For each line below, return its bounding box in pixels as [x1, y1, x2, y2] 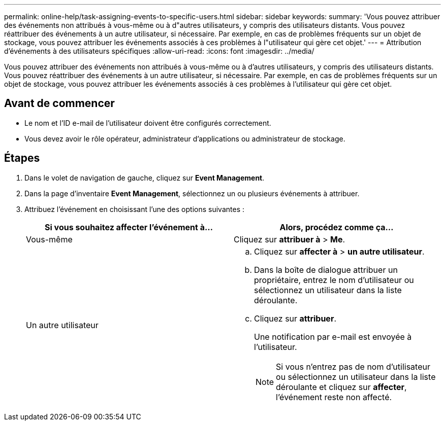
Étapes [4, 152, 40, 165]
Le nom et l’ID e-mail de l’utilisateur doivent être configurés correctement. [24, 118, 271, 127]
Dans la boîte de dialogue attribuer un [254, 264, 398, 275]
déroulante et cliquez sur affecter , [276, 381, 407, 392]
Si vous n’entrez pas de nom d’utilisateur [276, 361, 430, 372]
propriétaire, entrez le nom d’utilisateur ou [254, 274, 414, 285]
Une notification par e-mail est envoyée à [254, 331, 412, 342]
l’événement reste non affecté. [276, 392, 392, 402]
